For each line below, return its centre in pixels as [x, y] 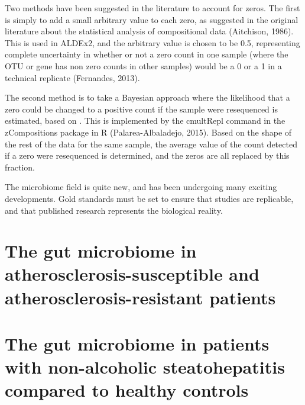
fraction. [20, 167]
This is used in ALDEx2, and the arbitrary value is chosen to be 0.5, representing [152, 42]
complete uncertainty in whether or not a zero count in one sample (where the [147, 54]
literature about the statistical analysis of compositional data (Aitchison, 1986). [149, 31]
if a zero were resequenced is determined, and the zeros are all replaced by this [147, 155]
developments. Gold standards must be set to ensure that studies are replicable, [149, 198]
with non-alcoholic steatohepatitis [145, 367]
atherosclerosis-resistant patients [140, 297]
